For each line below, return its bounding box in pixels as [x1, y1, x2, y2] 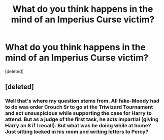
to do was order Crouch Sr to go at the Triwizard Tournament [5, 104, 153, 110]
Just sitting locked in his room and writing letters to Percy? [5, 128, 149, 135]
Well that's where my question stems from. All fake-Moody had [5, 98, 160, 105]
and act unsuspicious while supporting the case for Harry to [5, 110, 152, 117]
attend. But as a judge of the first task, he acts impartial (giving [5, 116, 159, 123]
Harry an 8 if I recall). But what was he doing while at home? [5, 122, 151, 129]
